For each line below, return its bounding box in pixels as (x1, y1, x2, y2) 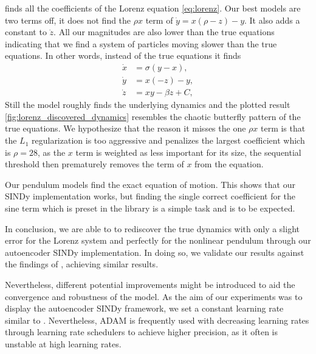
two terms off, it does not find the (5, 13, 131, 26)
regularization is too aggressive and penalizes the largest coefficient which (32, 134, 305, 147)
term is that (260, 122, 306, 135)
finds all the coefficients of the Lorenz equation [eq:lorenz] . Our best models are (5, 2, 301, 14)
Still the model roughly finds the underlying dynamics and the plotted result (5, 98, 290, 111)
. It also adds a (244, 13, 300, 26)
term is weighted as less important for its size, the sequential (75, 145, 301, 158)
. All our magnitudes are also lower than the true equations (53, 25, 275, 38)
